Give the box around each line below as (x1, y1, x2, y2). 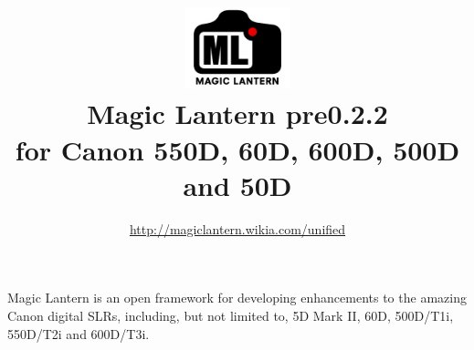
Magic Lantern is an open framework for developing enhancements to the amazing (7, 288, 467, 307)
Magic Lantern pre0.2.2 (87, 95, 388, 132)
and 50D (183, 166, 292, 203)
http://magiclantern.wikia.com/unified (129, 219, 346, 238)
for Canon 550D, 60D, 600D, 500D (15, 130, 460, 168)
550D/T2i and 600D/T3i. (7, 324, 150, 343)
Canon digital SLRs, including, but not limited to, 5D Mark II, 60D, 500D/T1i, (7, 305, 454, 324)
